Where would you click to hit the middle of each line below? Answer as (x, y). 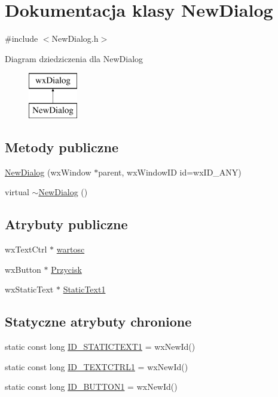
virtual (17, 192)
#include (22, 39)
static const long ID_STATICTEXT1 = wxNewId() (100, 347)
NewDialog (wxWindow (48, 172)
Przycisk (66, 269)
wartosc (71, 249)
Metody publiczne (62, 147)
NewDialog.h (75, 39)
